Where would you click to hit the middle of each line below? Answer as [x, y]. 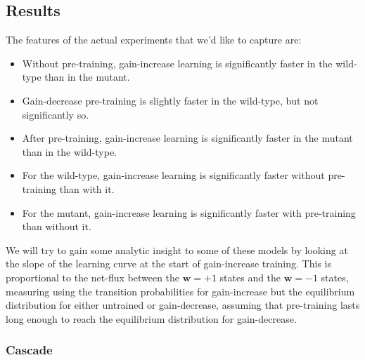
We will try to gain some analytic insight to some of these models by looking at [177, 249]
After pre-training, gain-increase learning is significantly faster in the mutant [187, 138]
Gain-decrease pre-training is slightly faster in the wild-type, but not [170, 100]
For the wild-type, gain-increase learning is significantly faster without [173, 175]
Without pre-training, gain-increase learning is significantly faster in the [177, 63]
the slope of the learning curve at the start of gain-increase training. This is [168, 264]
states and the [250, 277]
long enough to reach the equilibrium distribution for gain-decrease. [151, 318]
